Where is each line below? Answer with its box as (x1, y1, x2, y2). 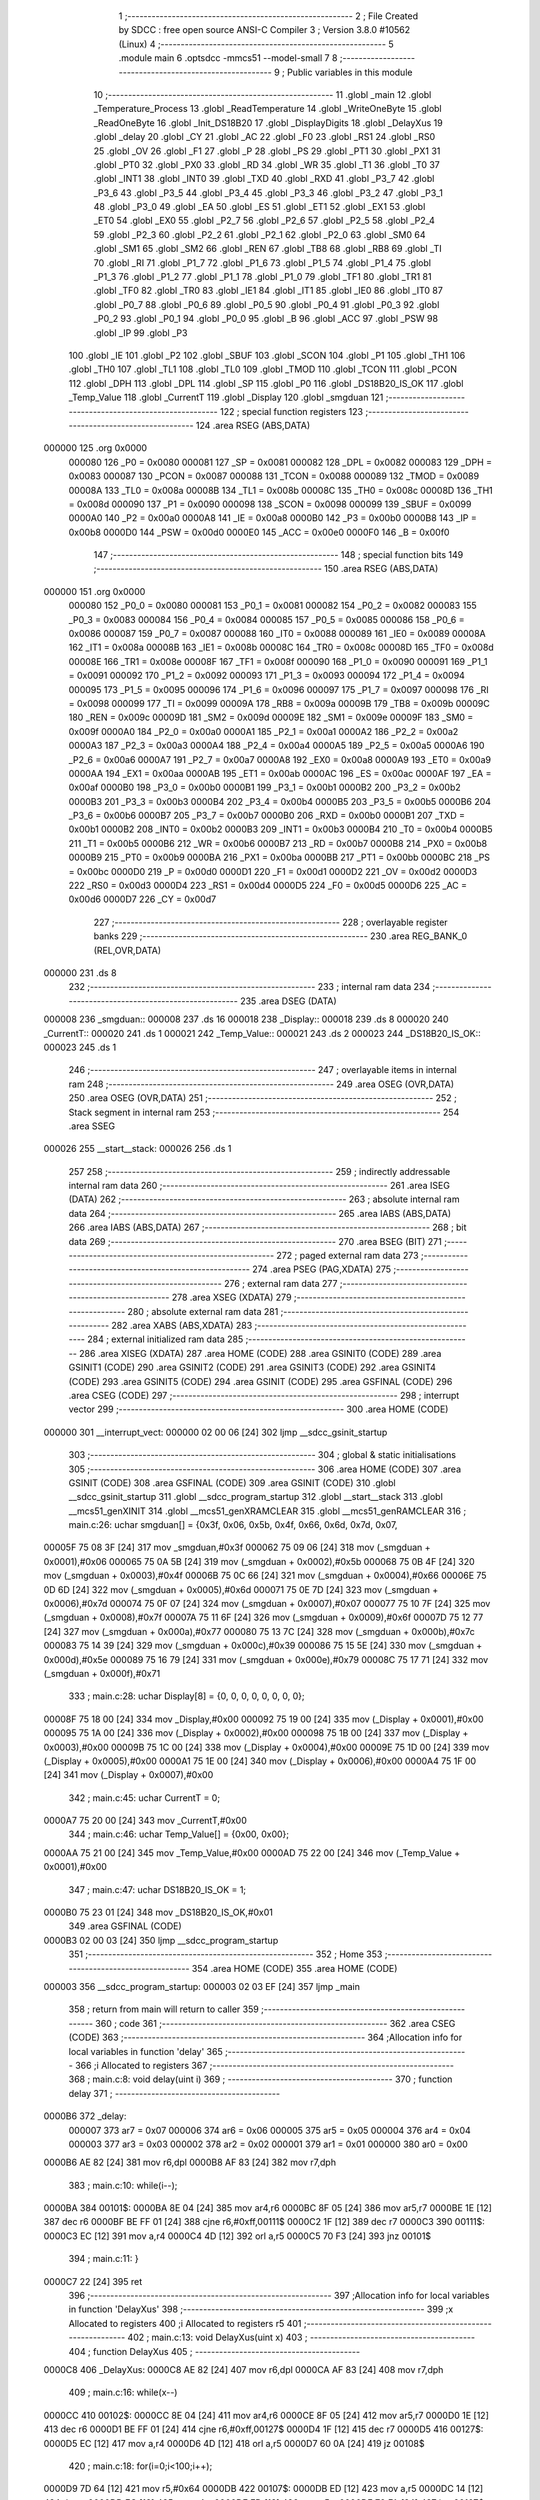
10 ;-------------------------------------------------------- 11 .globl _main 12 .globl (93, 88, 432, 100)
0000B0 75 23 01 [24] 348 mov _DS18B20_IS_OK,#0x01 (43, 1906, 274, 1919)
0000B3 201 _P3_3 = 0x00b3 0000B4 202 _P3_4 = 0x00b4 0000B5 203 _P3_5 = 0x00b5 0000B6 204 (68, 795, 492, 807)
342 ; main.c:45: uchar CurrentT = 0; (68, 1791, 220, 1804)
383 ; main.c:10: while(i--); (68, 2179, 178, 2191)
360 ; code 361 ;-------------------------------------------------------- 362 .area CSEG (95, 2017, 456, 2029)
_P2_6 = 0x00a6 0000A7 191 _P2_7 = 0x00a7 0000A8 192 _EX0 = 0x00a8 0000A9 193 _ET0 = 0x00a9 (68, 753, 492, 765)
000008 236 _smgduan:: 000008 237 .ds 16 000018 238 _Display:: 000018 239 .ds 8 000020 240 (43, 1013, 449, 1025)
